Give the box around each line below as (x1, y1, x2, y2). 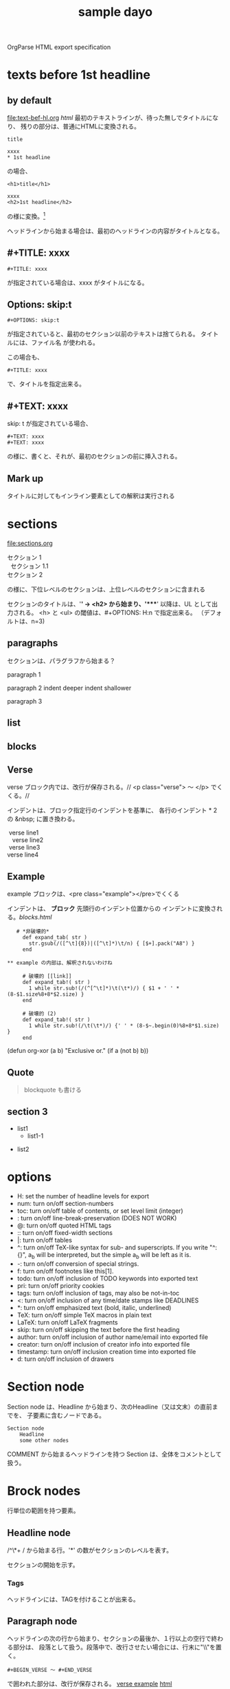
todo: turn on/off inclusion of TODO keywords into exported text (16, 1274, 198, 1282)
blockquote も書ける (23, 1086, 82, 1094)
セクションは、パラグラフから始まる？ (7, 656, 115, 665)
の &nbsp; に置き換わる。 (7, 815, 79, 823)
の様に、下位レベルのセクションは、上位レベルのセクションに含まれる (7, 585, 206, 593)
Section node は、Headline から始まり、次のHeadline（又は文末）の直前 (7, 1402, 213, 1411)
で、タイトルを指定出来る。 (7, 380, 86, 388)
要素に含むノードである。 (32, 1411, 105, 1420)
